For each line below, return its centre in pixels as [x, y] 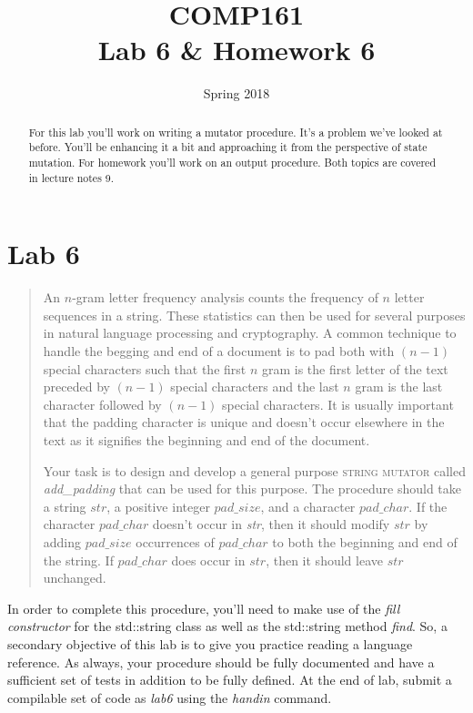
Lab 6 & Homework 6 [236, 50]
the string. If [78, 560]
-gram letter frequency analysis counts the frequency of [225, 297]
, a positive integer [158, 506]
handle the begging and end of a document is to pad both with [219, 351]
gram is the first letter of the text [355, 368]
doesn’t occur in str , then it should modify [271, 524]
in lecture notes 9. [71, 177]
